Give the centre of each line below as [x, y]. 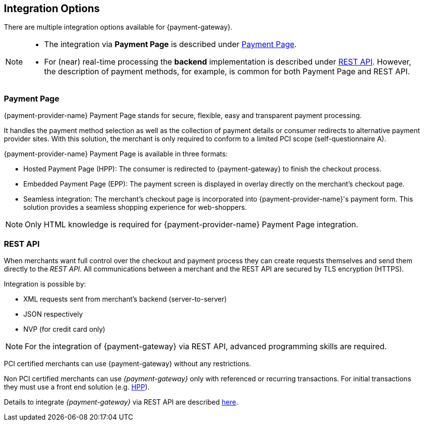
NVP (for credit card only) [64, 329]
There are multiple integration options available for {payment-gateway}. [118, 27]
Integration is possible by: [45, 284]
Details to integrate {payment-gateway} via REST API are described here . [121, 402]
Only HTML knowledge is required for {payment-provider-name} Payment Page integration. [192, 225]
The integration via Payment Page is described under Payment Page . [171, 44]
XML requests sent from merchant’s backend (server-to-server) [125, 299]
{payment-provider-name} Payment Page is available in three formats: [116, 154]
